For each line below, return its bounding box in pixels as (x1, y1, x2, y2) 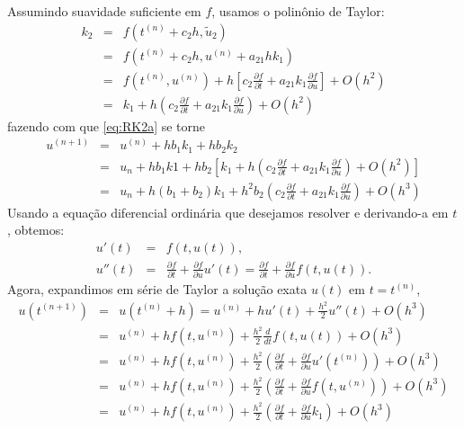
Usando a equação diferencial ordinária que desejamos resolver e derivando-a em (7, 202, 449, 221)
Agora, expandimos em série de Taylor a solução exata (7, 279, 308, 298)
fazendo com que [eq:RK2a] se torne (7, 116, 206, 135)
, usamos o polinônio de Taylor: (211, 2, 385, 20)
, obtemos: (7, 220, 65, 239)
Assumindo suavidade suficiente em (7, 2, 201, 20)
